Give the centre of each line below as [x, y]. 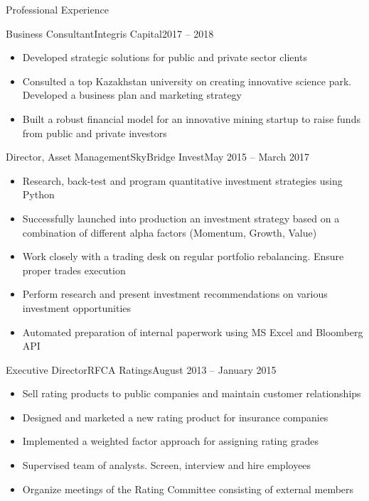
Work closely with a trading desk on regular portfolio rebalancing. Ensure [183, 256]
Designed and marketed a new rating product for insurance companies [175, 417]
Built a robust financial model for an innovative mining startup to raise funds [191, 118]
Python [38, 194]
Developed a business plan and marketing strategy [132, 95]
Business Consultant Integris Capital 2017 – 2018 [110, 33]
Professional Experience [57, 9]
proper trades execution [74, 270]
